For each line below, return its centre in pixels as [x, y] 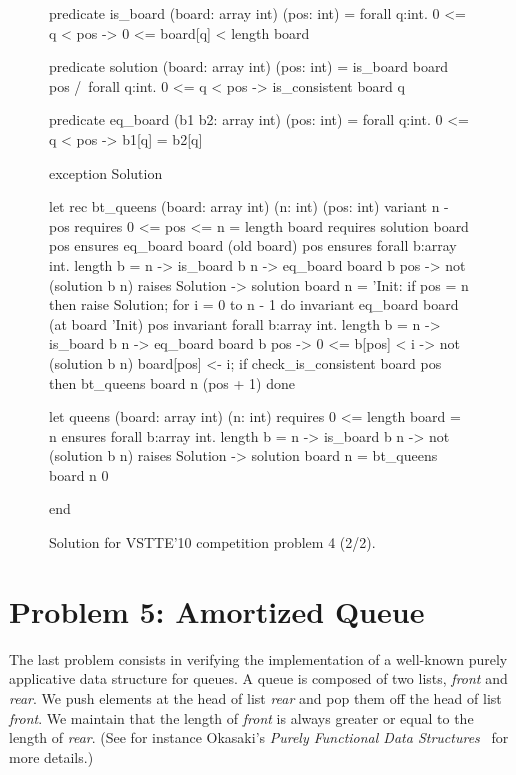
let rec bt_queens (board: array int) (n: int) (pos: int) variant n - [249, 206]
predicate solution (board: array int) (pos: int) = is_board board [249, 66]
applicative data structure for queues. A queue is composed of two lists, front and [258, 678]
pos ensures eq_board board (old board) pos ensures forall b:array [253, 245]
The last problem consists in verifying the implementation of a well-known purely [258, 658]
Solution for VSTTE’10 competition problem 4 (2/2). [212, 542]
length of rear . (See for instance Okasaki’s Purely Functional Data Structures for [259, 737]
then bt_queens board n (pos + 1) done [172, 382]
